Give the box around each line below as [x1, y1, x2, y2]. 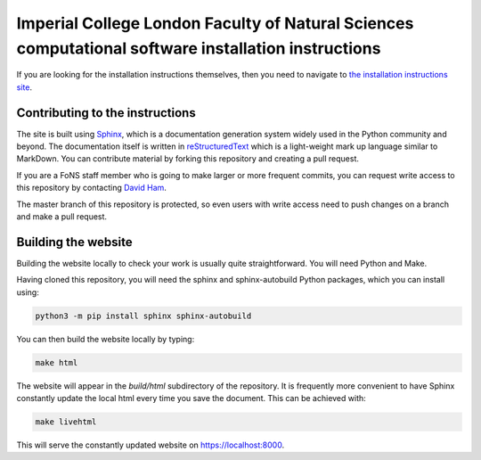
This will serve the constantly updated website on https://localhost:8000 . [16, 439, 285, 450]
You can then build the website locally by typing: [16, 333, 195, 344]
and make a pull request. [16, 210, 107, 222]
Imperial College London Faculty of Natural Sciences [16, 13, 414, 33]
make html [35, 357, 78, 367]
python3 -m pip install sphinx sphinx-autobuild [35, 310, 252, 321]
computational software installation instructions [16, 38, 381, 58]
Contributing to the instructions [16, 105, 196, 120]
